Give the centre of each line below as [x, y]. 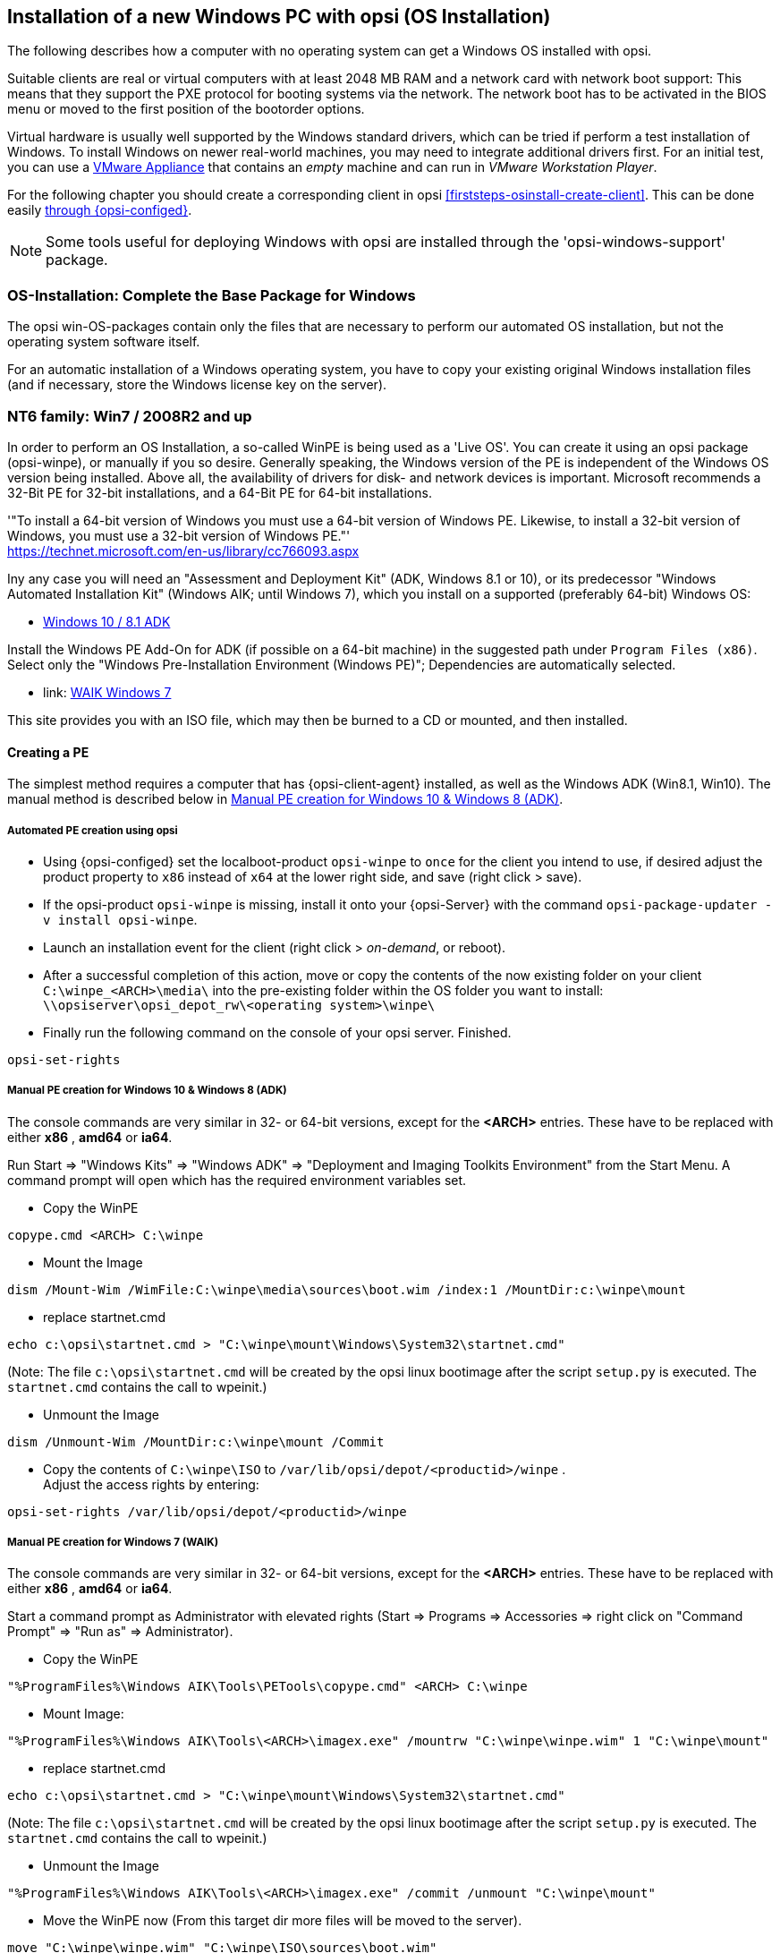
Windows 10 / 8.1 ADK [107, 621]
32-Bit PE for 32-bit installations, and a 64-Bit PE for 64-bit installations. [220, 492]
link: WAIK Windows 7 [107, 692]
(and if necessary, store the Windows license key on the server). [197, 385]
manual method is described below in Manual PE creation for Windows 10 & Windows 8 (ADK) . [285, 799]
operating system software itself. [104, 342]
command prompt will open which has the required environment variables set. [237, 1180]
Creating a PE [48, 752]
